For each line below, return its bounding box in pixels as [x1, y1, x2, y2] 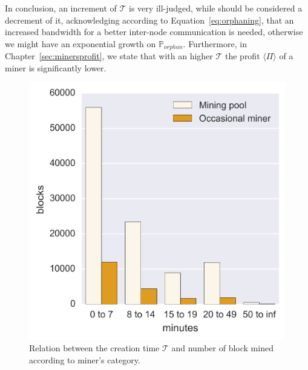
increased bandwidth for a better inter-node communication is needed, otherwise [5, 25, 303, 38]
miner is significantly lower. [5, 61, 106, 74]
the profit [224, 50, 260, 62]
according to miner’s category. [29, 353, 140, 366]
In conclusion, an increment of [5, 2, 117, 14]
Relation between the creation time [29, 342, 160, 354]
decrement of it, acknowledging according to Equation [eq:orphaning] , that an [5, 13, 294, 26]
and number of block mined [171, 342, 274, 354]
